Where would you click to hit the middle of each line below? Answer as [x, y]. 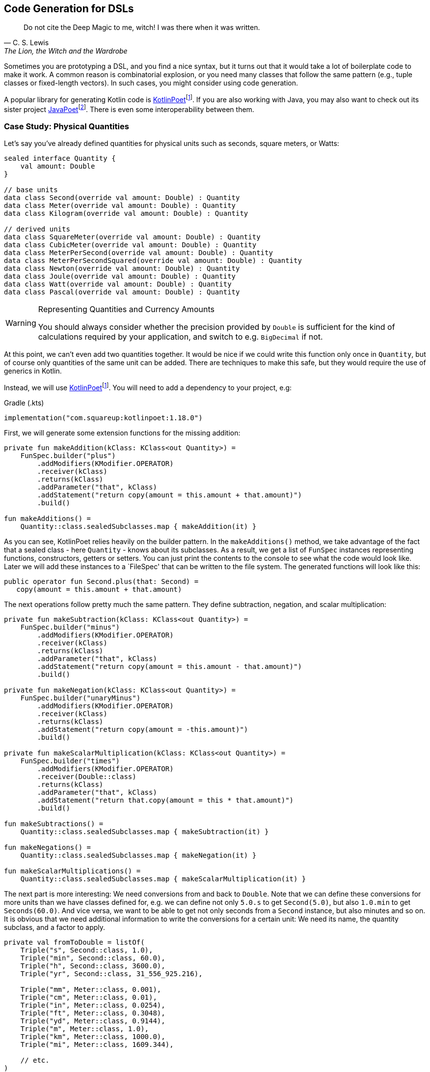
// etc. [35, 1060]
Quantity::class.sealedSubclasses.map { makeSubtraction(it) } [145, 832]
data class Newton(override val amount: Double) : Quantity [122, 269]
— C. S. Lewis [27, 43]
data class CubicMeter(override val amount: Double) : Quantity [130, 245]
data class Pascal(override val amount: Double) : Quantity [122, 292]
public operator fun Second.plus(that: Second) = [101, 582]
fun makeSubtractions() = [54, 824]
